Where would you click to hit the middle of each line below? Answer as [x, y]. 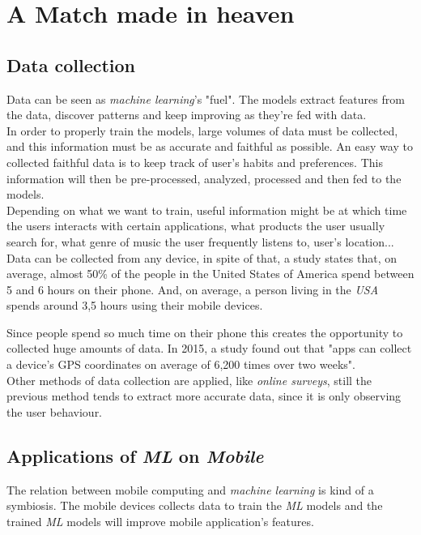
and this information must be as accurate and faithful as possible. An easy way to [210, 146]
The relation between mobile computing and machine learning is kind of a [190, 489]
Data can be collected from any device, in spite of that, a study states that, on [202, 257]
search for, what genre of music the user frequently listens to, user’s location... [200, 241]
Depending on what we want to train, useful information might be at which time [207, 210]
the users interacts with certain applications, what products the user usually [196, 226]
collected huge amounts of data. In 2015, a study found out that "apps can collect [209, 348]
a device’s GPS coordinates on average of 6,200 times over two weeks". [181, 364]
